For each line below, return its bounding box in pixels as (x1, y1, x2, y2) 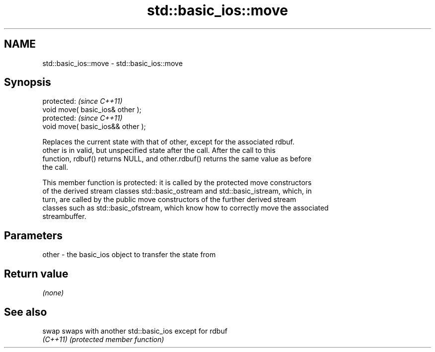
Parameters (4, 229, 63, 242)
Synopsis (4, 76, 51, 89)
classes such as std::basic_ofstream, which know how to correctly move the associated (42, 204, 329, 212)
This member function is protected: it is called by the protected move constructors (42, 178, 312, 187)
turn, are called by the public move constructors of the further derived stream (42, 195, 296, 204)
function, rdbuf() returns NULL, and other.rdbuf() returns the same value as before (42, 154, 312, 163)
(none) (42, 288, 64, 297)
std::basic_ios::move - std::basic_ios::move (42, 59, 183, 68)
